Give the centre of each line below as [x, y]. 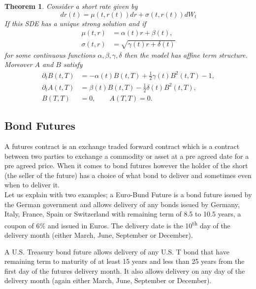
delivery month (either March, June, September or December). [99, 235]
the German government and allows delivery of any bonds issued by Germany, [122, 204]
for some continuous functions [50, 54]
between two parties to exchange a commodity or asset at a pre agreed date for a [127, 156]
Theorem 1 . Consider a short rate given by [71, 6]
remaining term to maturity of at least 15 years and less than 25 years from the [125, 261]
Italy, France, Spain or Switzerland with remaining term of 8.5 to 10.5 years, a [123, 214]
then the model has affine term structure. [186, 54]
